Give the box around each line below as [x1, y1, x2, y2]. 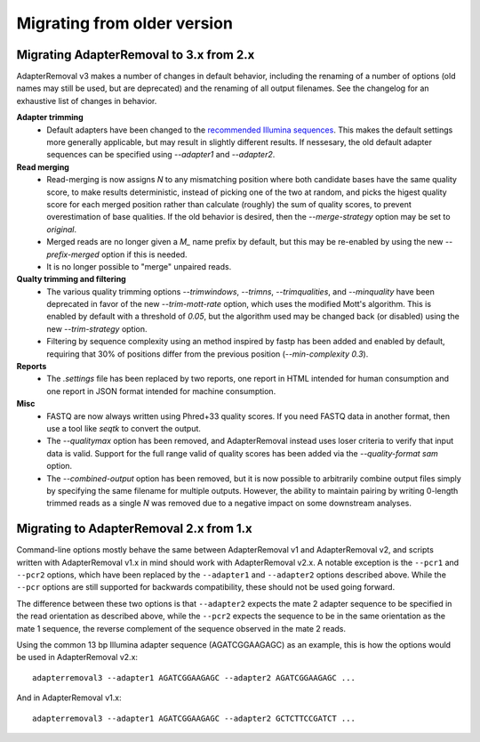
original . [46, 223, 77, 235]
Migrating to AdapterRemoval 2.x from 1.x [16, 521, 252, 536]
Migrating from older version [16, 13, 233, 33]
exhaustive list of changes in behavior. [16, 95, 157, 106]
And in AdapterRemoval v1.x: [16, 692, 122, 703]
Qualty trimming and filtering [16, 274, 126, 285]
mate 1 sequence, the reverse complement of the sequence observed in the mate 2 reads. [16, 623, 347, 633]
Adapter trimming [16, 112, 84, 123]
